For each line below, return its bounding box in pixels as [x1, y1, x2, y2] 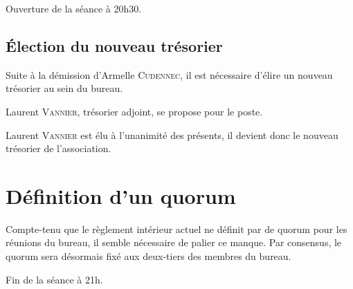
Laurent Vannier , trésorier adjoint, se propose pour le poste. [6, 104, 263, 118]
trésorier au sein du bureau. [6, 81, 123, 95]
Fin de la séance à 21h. [6, 272, 103, 286]
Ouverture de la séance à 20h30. [6, 1, 142, 15]
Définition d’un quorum [6, 181, 236, 209]
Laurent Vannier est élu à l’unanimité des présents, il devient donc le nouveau [6, 127, 338, 142]
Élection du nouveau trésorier [6, 35, 223, 56]
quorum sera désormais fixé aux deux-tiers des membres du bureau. [6, 249, 291, 263]
